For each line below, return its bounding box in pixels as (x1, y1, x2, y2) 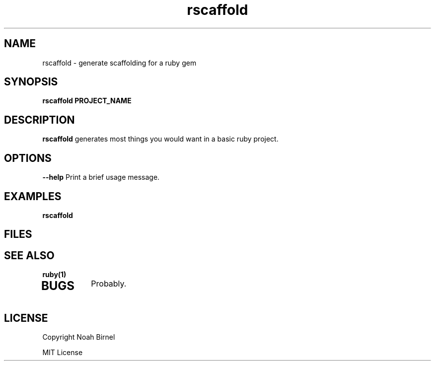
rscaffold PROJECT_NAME (42, 96, 132, 105)
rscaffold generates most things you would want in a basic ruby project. (42, 135, 279, 144)
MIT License (42, 348, 83, 357)
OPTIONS (4, 151, 52, 164)
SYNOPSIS (4, 75, 58, 88)
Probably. (91, 279, 127, 289)
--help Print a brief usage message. (42, 173, 160, 182)
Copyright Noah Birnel (42, 332, 115, 341)
